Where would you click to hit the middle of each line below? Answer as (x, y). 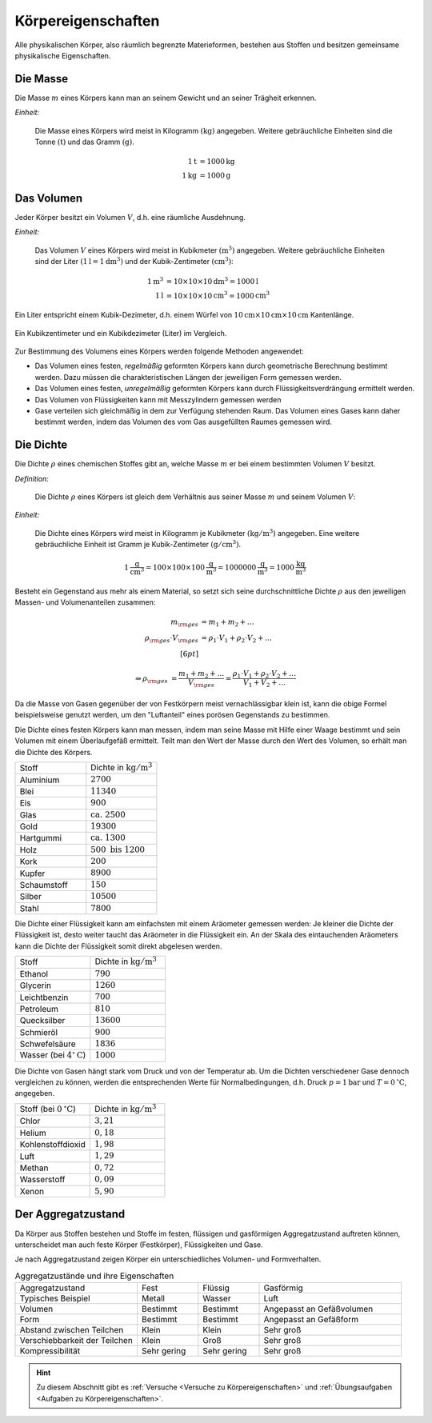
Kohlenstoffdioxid (52, 1145)
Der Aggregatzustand (70, 1215)
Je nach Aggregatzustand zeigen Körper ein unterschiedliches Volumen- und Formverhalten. (168, 1259)
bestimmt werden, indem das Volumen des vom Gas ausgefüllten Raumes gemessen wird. (183, 422)
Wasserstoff (42, 1180)
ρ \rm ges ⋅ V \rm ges (172, 639)
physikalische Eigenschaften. (63, 55)
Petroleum (39, 1009)
